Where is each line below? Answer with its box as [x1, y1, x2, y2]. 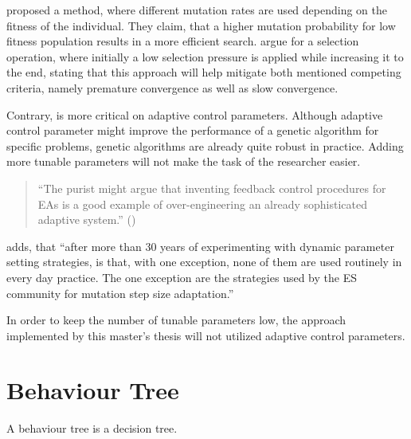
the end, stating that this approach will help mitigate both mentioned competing [6, 64, 401, 80]
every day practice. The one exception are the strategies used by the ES [6, 268, 357, 285]
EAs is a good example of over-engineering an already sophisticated [37, 195, 368, 212]
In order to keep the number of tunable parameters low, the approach [6, 312, 346, 328]
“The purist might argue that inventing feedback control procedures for [37, 179, 386, 196]
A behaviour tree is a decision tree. [6, 420, 178, 437]
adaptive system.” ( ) [37, 211, 136, 228]
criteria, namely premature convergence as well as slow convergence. [6, 79, 339, 96]
